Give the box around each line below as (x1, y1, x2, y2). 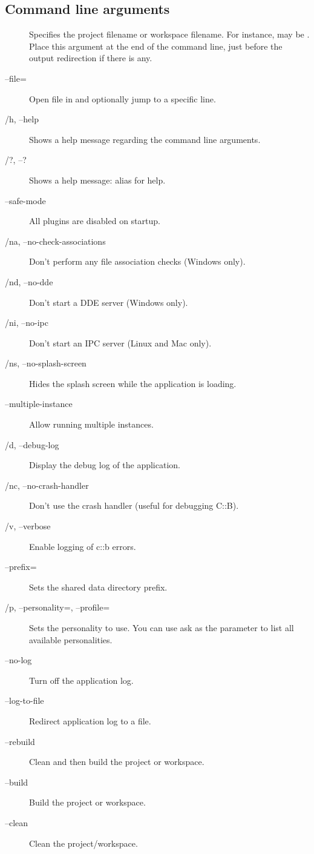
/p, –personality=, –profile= (5, 601, 110, 614)
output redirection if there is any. (29, 51, 152, 64)
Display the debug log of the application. (29, 458, 180, 471)
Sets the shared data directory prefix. (29, 580, 168, 593)
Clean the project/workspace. (29, 836, 138, 849)
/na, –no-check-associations (5, 234, 106, 247)
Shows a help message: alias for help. (29, 173, 166, 186)
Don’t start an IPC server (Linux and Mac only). (29, 336, 212, 349)
